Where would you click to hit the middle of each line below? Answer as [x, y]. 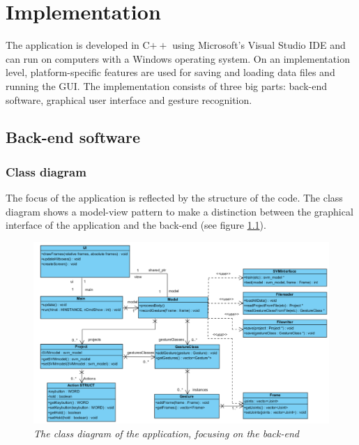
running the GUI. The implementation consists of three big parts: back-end [166, 85]
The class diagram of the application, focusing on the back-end [166, 433]
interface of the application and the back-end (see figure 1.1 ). [136, 225]
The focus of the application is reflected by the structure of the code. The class [174, 198]
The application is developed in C [78, 45]
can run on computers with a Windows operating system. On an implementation [178, 58]
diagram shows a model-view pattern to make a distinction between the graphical [179, 211]
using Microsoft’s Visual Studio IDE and [259, 45]
